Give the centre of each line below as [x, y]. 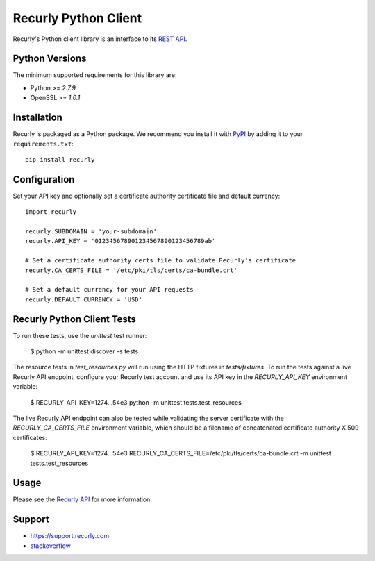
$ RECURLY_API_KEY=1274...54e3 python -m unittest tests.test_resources [136, 402]
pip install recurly [60, 159]
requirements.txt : [43, 144]
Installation [37, 118]
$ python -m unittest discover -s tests [84, 351]
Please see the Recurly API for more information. [83, 499]
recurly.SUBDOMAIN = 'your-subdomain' [91, 232]
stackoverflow [50, 546]
